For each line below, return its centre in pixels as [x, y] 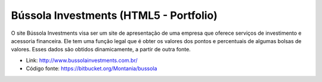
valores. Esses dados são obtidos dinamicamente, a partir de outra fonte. [101, 50]
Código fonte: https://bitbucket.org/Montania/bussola [92, 68]
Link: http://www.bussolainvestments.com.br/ [82, 60]
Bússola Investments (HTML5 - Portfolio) [114, 15]
